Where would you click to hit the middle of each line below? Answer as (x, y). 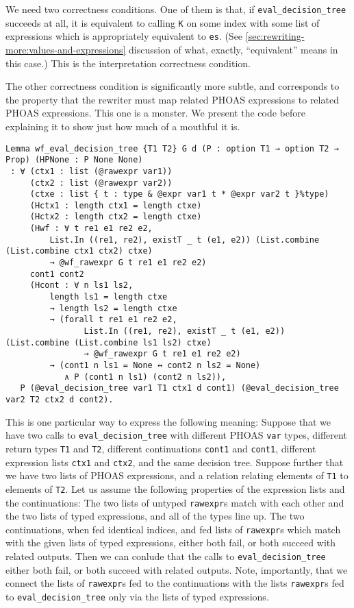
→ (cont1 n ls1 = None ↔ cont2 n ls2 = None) (155, 365)
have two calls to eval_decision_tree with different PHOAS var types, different (176, 435)
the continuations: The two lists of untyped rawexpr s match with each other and (175, 502)
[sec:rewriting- (275, 36)
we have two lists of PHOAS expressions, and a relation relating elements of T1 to (177, 475)
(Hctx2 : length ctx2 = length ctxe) (116, 217)
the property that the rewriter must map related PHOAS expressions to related (172, 99)
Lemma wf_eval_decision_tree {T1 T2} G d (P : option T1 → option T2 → (172, 148)
